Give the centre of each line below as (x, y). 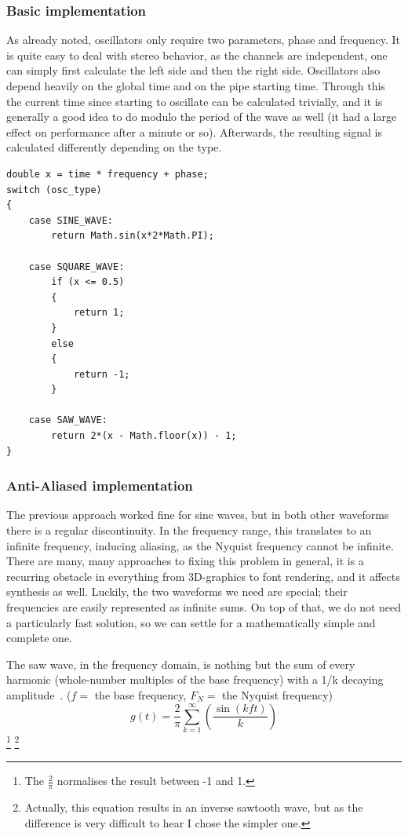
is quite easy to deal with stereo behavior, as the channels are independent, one (197, 55)
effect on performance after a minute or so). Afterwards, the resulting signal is (194, 131)
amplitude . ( (39, 695)
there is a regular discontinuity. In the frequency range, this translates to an (189, 530)
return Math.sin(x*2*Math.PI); (133, 236)
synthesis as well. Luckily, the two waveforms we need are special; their (177, 591)
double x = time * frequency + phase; (107, 174)
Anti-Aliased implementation (100, 486)
